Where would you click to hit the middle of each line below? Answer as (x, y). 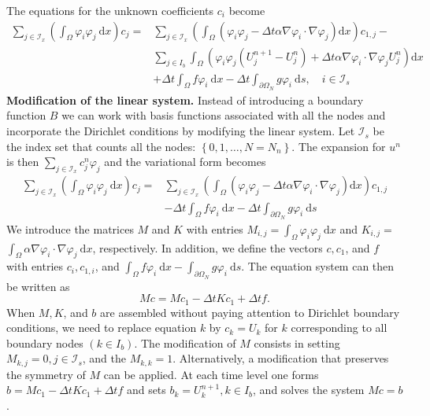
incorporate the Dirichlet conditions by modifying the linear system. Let (181, 131)
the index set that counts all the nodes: (101, 146)
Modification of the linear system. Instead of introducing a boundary (185, 99)
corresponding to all (339, 328)
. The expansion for (339, 146)
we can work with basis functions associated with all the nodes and (224, 115)
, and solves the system (309, 390)
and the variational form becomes (185, 162)
